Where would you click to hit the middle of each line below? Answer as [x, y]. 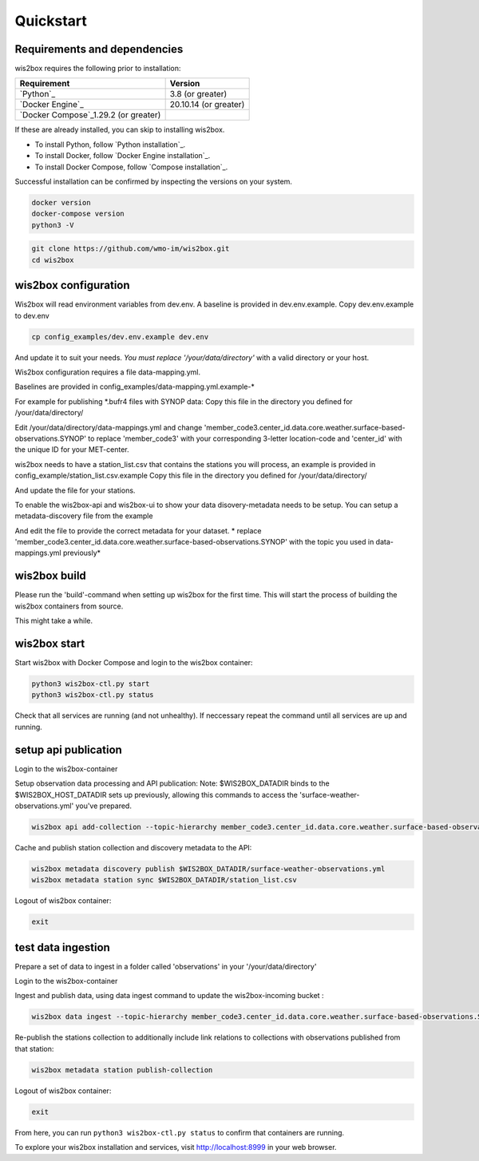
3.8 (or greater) [198, 94]
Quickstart [51, 21]
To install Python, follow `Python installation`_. [110, 145]
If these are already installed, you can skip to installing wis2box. [120, 130]
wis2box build [51, 576]
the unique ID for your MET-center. [72, 450]
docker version [61, 202]
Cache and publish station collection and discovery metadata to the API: [133, 847]
